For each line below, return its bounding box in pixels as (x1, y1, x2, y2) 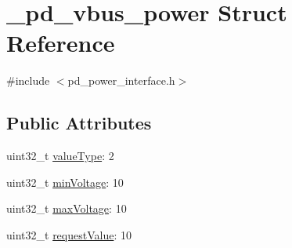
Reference (6, 27, 115, 59)
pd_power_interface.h (67, 72, 175, 89)
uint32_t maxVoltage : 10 (6, 200, 127, 217)
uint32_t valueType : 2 (6, 148, 114, 164)
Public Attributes (6, 111, 152, 135)
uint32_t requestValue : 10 (6, 226, 132, 243)
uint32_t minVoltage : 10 (6, 173, 124, 190)
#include (6, 72, 50, 89)
